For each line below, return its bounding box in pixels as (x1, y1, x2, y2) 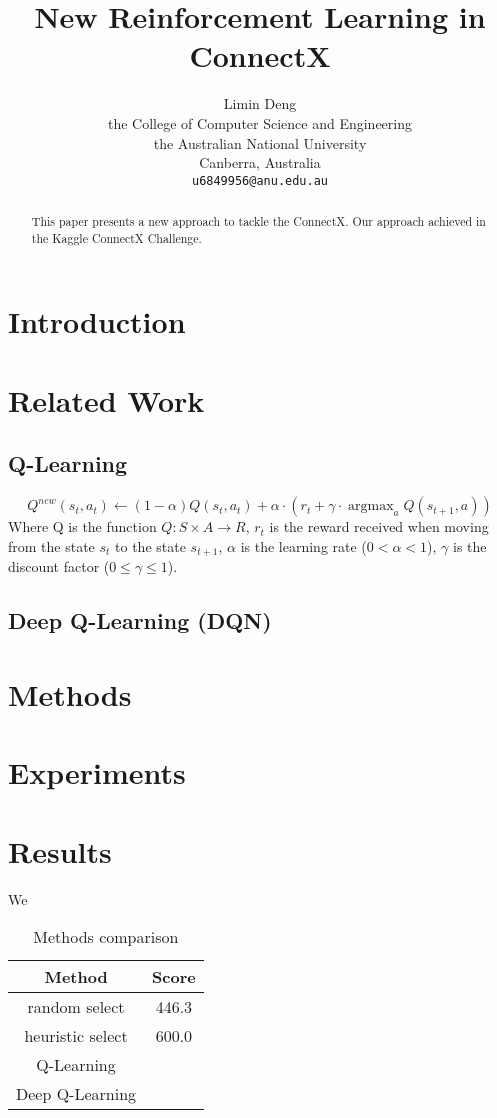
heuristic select (24, 1024, 128, 1048)
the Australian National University (153, 132, 367, 153)
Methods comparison (33, 925, 179, 949)
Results (8, 830, 112, 871)
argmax (348, 499, 394, 514)
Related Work (8, 379, 205, 420)
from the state (8, 535, 95, 556)
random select (27, 995, 125, 1019)
